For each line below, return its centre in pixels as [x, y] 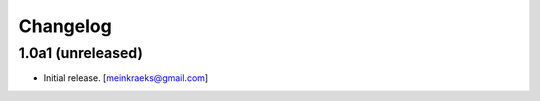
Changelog [65, 26]
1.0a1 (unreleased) [81, 53]
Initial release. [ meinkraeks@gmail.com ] [126, 78]
